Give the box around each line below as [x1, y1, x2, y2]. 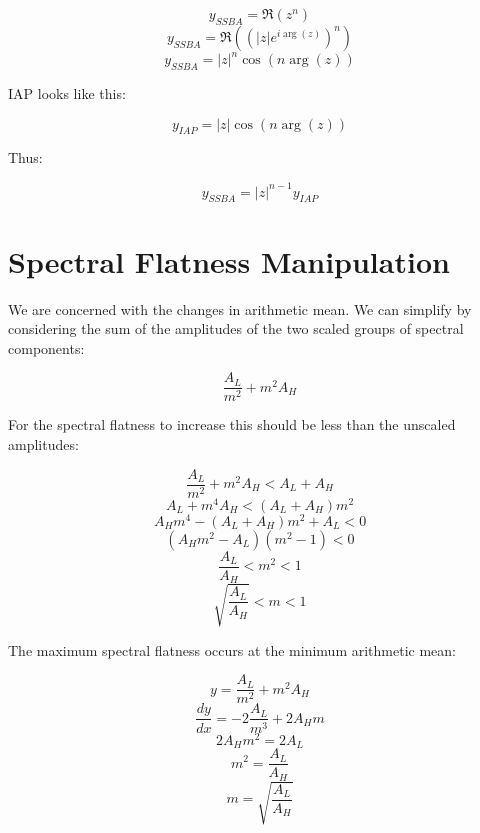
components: [8, 337, 85, 358]
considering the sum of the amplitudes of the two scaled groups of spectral [8, 318, 464, 339]
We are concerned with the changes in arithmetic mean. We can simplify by [8, 298, 472, 319]
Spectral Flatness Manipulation [8, 240, 450, 281]
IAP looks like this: [8, 83, 126, 104]
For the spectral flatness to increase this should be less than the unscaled [8, 414, 456, 435]
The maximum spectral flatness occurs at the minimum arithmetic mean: [8, 639, 456, 660]
